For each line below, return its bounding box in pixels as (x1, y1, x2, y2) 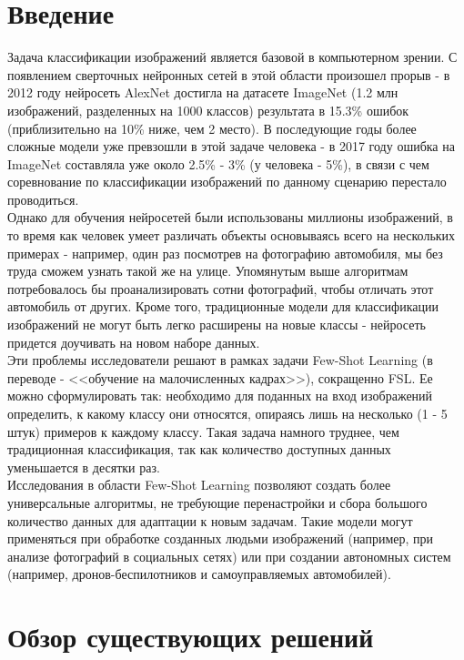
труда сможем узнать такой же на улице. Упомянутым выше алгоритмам (7, 261, 409, 280)
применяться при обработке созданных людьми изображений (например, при (7, 529, 433, 548)
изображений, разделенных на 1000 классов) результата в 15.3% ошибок (7, 100, 409, 119)
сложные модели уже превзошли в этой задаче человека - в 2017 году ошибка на (7, 137, 455, 156)
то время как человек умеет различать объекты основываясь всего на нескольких (7, 226, 456, 245)
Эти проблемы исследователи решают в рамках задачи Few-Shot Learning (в (7, 350, 433, 370)
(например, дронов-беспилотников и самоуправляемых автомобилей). (7, 564, 391, 584)
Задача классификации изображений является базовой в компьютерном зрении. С (7, 47, 458, 66)
